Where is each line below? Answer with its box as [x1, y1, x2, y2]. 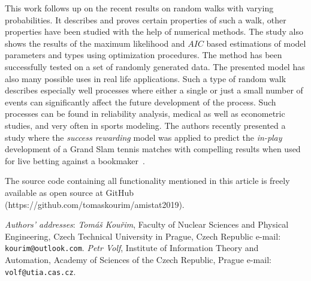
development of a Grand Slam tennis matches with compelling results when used [5, 143, 301, 155]
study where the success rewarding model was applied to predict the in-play [5, 131, 282, 143]
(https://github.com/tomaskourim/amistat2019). [5, 198, 185, 210]
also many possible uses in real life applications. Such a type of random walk [5, 72, 286, 84]
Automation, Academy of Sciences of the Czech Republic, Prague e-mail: [5, 253, 271, 265]
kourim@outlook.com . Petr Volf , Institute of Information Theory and [5, 241, 259, 254]
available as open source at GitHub [5, 186, 134, 198]
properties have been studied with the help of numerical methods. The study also [5, 25, 303, 38]
